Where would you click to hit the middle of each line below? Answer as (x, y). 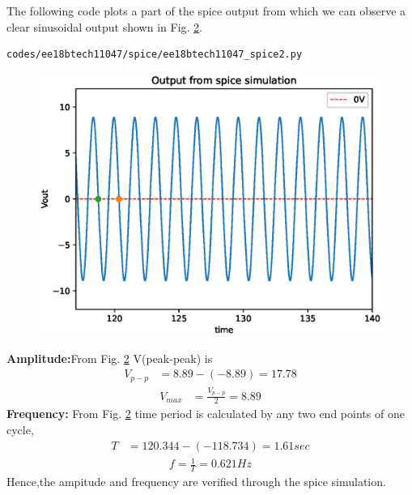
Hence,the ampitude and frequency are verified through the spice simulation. (196, 481)
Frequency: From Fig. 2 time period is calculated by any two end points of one (206, 414)
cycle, (20, 429)
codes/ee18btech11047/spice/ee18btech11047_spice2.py (155, 55)
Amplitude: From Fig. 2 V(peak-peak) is (110, 358)
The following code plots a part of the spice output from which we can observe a (206, 11)
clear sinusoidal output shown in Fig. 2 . (105, 26)
